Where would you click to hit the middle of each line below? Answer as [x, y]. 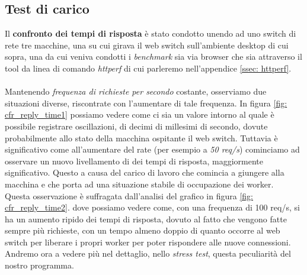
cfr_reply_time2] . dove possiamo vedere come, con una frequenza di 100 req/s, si [152, 207]
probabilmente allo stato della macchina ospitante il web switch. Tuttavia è [141, 137]
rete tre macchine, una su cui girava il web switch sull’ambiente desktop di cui [147, 45]
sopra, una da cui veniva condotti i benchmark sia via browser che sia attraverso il [153, 56]
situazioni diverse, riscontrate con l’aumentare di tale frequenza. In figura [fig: [146, 103]
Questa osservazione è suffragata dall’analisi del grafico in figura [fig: [129, 195]
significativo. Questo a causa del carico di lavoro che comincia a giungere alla [145, 172]
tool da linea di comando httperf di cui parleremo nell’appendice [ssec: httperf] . [148, 68]
